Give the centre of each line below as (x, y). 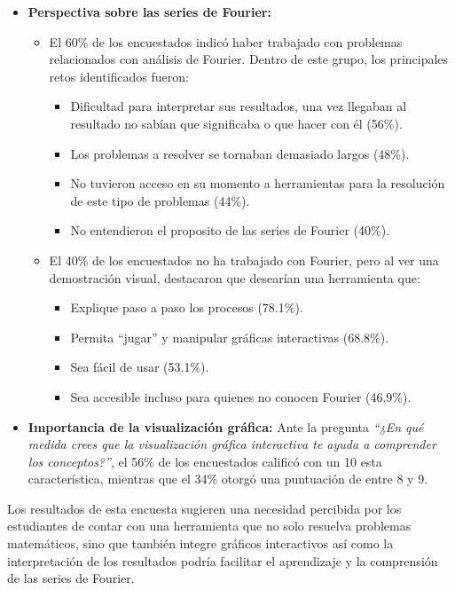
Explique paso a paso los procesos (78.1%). (187, 307)
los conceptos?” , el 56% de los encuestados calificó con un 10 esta (205, 461)
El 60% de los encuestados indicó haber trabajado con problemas (226, 41)
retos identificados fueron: (119, 76)
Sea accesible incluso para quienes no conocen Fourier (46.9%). (241, 396)
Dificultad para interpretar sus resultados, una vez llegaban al (239, 106)
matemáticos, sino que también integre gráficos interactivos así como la (200, 543)
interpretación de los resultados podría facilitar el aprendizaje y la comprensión (223, 560)
